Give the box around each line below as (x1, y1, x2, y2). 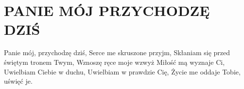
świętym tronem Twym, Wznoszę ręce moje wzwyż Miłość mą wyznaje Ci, (4, 57, 225, 67)
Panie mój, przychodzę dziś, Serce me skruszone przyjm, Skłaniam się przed (4, 47, 230, 58)
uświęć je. (4, 76, 33, 86)
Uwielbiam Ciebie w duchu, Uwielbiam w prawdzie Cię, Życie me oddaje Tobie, (4, 66, 241, 76)
